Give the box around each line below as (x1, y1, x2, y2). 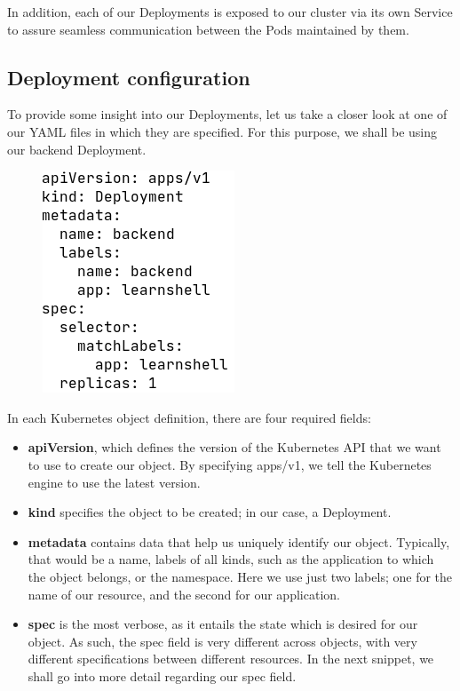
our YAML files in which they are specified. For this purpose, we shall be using (7, 122, 438, 140)
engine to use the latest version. (28, 473, 201, 491)
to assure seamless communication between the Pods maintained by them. (7, 20, 409, 38)
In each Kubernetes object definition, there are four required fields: (7, 408, 371, 426)
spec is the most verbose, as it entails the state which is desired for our (28, 615, 418, 633)
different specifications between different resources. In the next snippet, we (28, 649, 434, 668)
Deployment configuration (7, 63, 250, 91)
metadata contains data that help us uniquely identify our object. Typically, (28, 532, 450, 551)
